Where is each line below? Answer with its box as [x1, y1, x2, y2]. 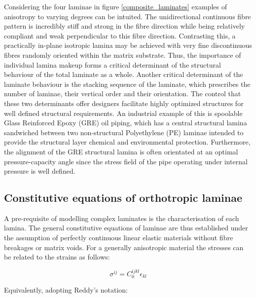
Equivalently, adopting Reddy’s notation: [4, 285, 128, 295]
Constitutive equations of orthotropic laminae [4, 190, 242, 205]
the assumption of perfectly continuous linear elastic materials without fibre [4, 232, 233, 243]
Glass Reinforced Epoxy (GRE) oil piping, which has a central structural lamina [4, 117, 247, 128]
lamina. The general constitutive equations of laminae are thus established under [4, 223, 248, 233]
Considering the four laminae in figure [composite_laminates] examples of [4, 1, 227, 11]
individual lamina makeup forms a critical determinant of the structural [4, 59, 221, 70]
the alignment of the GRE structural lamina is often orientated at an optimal [4, 146, 238, 156]
